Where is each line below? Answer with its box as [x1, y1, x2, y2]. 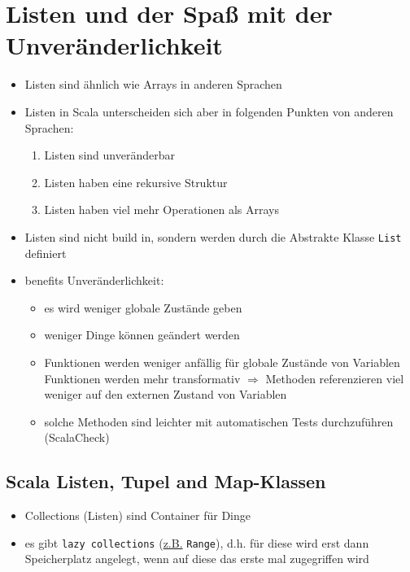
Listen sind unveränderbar [44, 146, 175, 164]
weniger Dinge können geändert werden [44, 326, 240, 343]
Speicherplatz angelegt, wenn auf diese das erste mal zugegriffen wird [24, 550, 369, 567]
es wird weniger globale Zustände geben [44, 299, 242, 316]
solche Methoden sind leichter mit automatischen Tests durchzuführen [44, 413, 394, 430]
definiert [24, 244, 67, 261]
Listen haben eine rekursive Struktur [44, 173, 228, 190]
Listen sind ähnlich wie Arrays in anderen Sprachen [24, 76, 282, 93]
